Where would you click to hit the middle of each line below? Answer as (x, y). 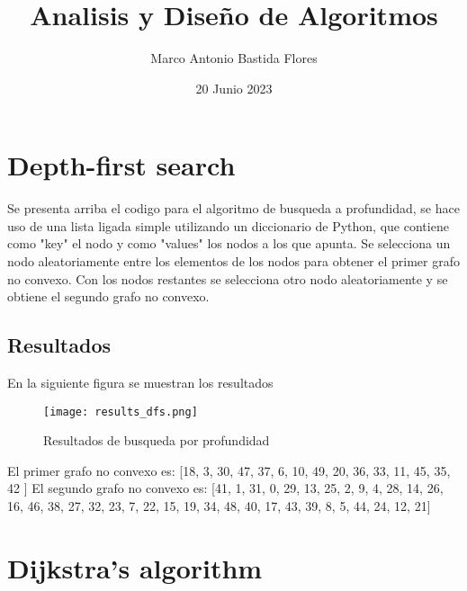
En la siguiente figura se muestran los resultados (140, 383)
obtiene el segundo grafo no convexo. (108, 296)
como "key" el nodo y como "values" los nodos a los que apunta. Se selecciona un (229, 243)
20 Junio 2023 (234, 88)
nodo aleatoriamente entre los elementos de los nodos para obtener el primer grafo (233, 261)
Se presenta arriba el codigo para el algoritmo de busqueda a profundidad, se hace (233, 208)
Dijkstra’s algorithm (135, 567)
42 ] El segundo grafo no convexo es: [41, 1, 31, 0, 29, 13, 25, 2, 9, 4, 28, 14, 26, (225, 488)
